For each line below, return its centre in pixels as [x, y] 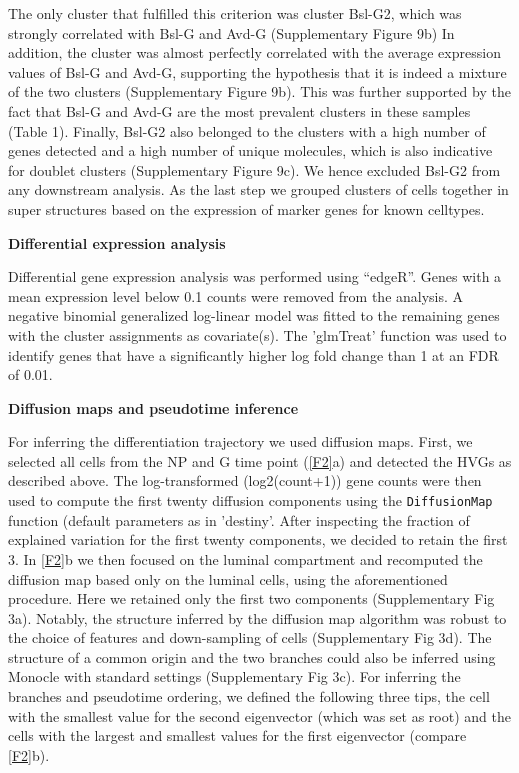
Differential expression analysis [117, 242]
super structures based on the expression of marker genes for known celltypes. [246, 208]
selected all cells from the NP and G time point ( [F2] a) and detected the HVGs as [260, 460]
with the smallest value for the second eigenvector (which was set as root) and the [259, 715]
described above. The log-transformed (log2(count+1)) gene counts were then [245, 480]
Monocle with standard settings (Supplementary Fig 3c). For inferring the [234, 676]
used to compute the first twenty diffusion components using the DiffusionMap [250, 500]
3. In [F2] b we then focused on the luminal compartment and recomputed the [245, 558]
